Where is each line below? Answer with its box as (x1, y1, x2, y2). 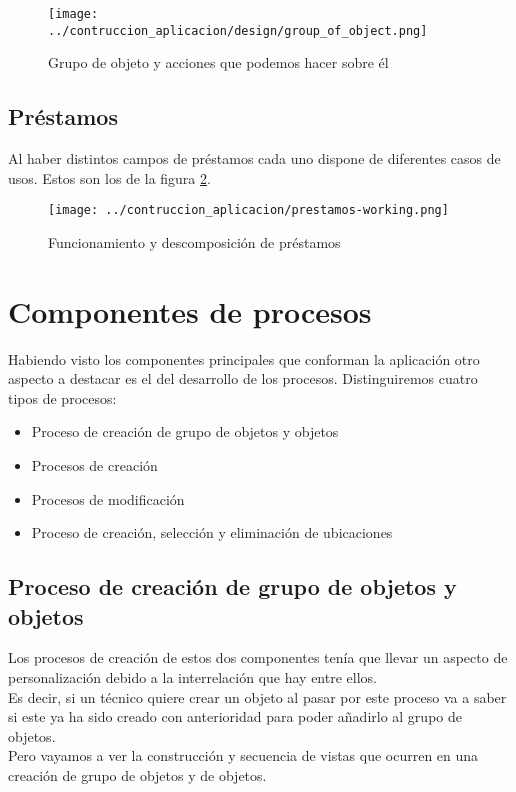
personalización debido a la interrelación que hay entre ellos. (8, 667, 377, 688)
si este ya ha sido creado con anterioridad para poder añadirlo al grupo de (8, 706, 462, 727)
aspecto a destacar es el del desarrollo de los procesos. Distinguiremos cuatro (8, 368, 478, 389)
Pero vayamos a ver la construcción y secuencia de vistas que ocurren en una (8, 745, 479, 766)
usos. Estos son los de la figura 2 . (8, 167, 211, 188)
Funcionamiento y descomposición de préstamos (48, 231, 341, 252)
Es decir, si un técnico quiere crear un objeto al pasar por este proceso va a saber (8, 686, 507, 707)
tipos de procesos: (8, 387, 117, 408)
